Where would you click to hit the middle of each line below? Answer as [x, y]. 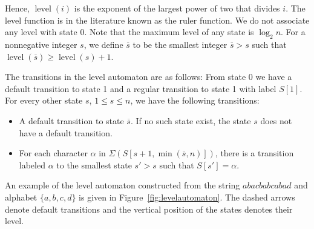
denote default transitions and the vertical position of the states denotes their [149, 209]
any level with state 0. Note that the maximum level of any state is [129, 32]
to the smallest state [94, 164]
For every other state [44, 100]
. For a [293, 32]
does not [276, 120]
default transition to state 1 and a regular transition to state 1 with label [141, 88]
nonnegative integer [41, 44]
